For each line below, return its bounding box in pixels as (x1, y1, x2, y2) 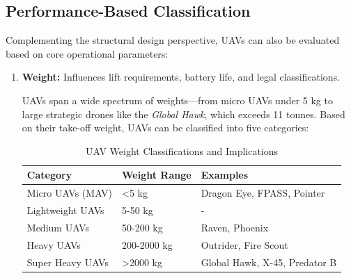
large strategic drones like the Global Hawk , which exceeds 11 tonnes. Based (22, 106, 345, 121)
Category (26, 167, 72, 182)
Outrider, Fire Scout (201, 237, 288, 252)
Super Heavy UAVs (26, 254, 109, 269)
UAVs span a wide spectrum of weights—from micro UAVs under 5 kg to (22, 92, 333, 107)
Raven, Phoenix (201, 220, 269, 234)
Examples (201, 167, 249, 182)
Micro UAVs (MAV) (26, 186, 113, 200)
